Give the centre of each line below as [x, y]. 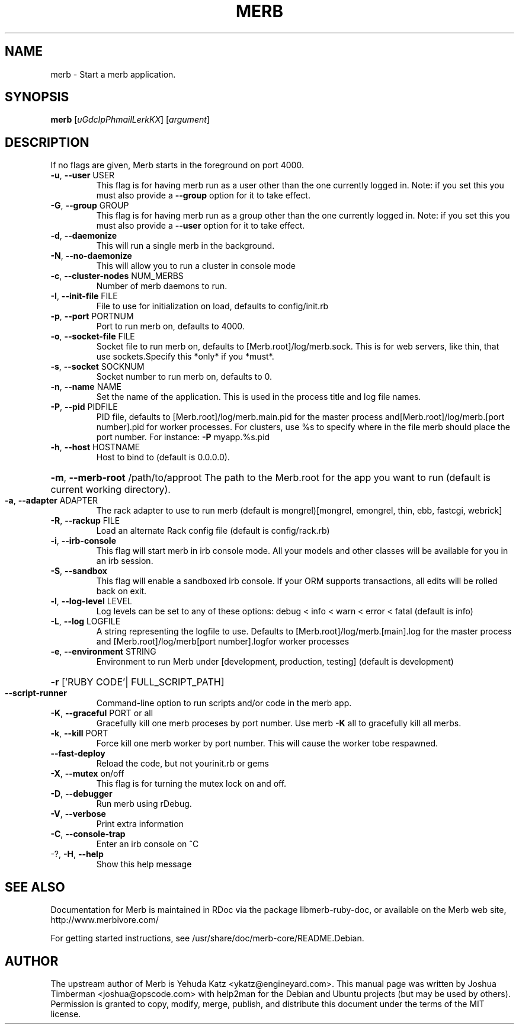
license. [66, 1014]
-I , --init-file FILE [84, 296]
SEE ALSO [35, 887]
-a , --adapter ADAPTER [52, 501]
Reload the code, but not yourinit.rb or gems [183, 764]
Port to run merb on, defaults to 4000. [170, 326]
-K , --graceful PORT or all [102, 713]
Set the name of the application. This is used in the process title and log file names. [259, 397]
